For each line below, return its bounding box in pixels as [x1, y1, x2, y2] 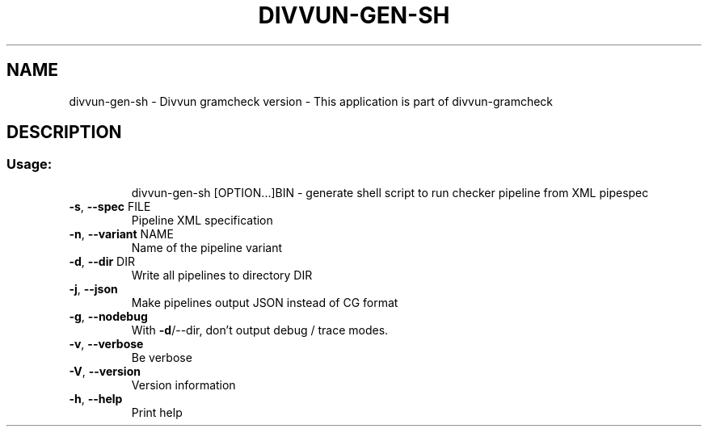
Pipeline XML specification [131, 212, 273, 227]
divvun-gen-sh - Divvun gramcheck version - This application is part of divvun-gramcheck [69, 94, 554, 108]
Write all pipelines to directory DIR [131, 267, 313, 282]
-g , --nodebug [69, 309, 148, 323]
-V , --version [69, 364, 141, 378]
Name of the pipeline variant [131, 240, 283, 254]
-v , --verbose [69, 336, 144, 351]
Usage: [6, 156, 53, 173]
